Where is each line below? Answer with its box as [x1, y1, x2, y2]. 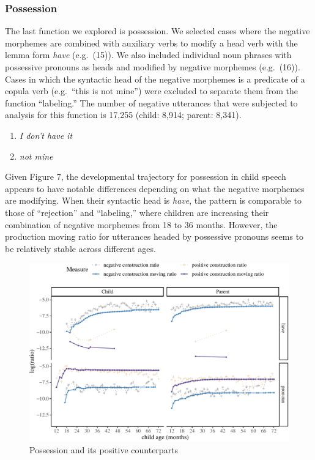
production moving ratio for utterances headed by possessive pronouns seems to [5, 230, 304, 243]
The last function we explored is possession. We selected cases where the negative [5, 24, 310, 37]
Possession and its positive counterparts [29, 443, 179, 456]
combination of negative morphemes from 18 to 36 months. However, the [5, 218, 278, 231]
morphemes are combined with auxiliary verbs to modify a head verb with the [5, 36, 298, 49]
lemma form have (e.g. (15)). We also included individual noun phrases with [5, 48, 292, 61]
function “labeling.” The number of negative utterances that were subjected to [5, 96, 298, 109]
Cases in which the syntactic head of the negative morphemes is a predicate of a [5, 72, 305, 85]
